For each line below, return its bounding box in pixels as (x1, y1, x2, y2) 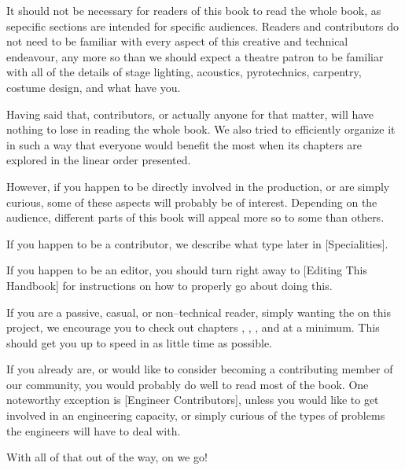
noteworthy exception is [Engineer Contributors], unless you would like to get (6, 391, 379, 408)
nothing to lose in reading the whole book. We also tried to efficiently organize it (6, 121, 396, 138)
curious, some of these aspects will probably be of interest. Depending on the (6, 193, 377, 210)
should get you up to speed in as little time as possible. (6, 334, 273, 351)
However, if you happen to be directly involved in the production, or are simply (6, 178, 390, 194)
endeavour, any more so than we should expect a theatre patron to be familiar (6, 48, 384, 64)
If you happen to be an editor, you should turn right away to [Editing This (6, 262, 368, 278)
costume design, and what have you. (6, 79, 181, 95)
